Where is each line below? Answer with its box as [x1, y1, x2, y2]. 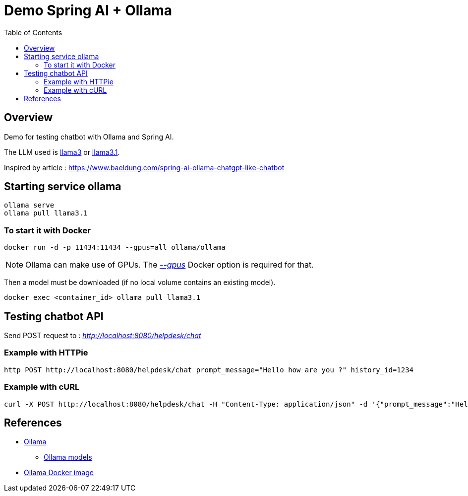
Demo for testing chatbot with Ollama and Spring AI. [4, 132, 174, 141]
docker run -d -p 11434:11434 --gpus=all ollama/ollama [4, 243, 226, 252]
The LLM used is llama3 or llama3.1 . [4, 147, 120, 156]
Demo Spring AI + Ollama [4, 2, 172, 19]
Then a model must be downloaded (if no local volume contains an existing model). [4, 278, 276, 287]
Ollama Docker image [24, 468, 94, 477]
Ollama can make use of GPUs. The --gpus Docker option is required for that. [25, 260, 314, 270]
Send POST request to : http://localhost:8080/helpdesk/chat [4, 331, 201, 340]
